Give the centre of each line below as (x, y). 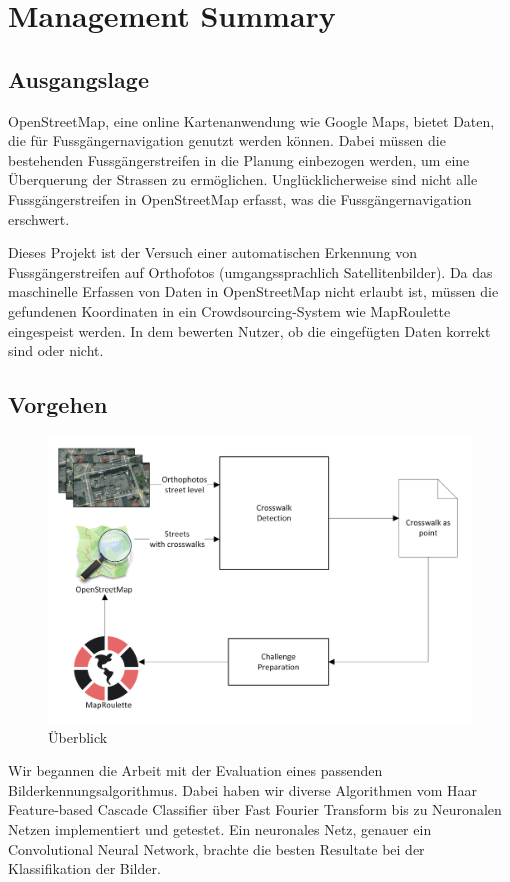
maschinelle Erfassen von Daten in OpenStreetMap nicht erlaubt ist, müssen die (253, 291)
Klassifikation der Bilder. (84, 868)
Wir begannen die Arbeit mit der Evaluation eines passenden (195, 770)
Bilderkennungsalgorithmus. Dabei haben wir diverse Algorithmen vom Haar (243, 789)
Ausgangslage (78, 78)
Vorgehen (58, 404)
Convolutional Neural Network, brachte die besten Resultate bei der (216, 848)
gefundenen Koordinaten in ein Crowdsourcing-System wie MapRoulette (229, 310)
